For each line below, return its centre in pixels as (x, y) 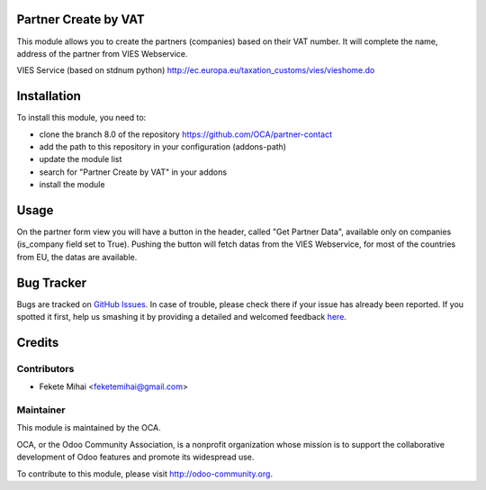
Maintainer (41, 410)
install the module (72, 185)
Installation (49, 96)
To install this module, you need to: (81, 118)
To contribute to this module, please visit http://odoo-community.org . (145, 474)
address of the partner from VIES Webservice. (102, 53)
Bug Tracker (52, 282)
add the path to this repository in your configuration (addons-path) (163, 146)
